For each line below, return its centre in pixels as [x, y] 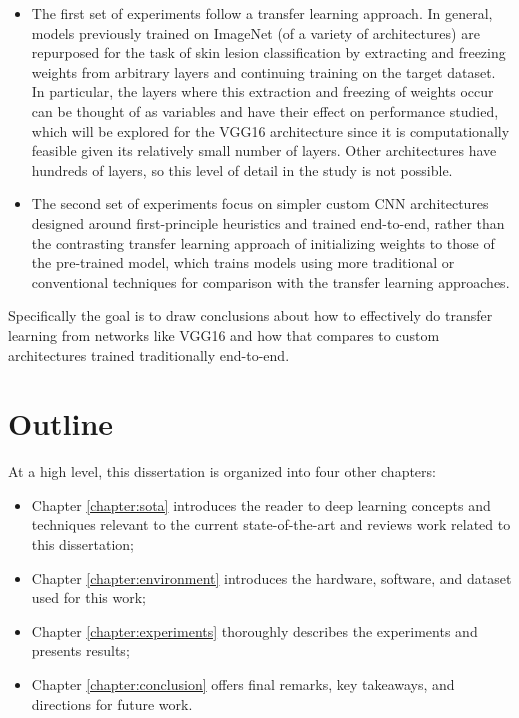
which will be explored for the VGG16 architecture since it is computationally [270, 130]
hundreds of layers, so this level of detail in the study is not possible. [242, 169]
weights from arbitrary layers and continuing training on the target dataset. [263, 71]
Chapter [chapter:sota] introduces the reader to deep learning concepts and [261, 504]
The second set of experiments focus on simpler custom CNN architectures [260, 203]
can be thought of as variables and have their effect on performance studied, [265, 110]
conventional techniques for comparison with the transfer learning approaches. [270, 281]
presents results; [80, 650]
